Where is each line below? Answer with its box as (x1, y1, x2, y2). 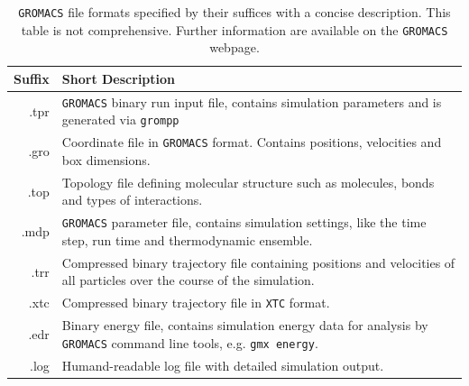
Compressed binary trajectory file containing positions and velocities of (61, 253, 455, 271)
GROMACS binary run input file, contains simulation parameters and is (61, 92, 442, 111)
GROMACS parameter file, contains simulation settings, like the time (61, 213, 427, 232)
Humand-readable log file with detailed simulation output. (61, 355, 384, 374)
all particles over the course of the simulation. (61, 271, 315, 289)
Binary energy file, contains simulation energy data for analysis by (61, 316, 428, 335)
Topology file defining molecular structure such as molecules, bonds (61, 172, 435, 191)
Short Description (61, 69, 176, 87)
